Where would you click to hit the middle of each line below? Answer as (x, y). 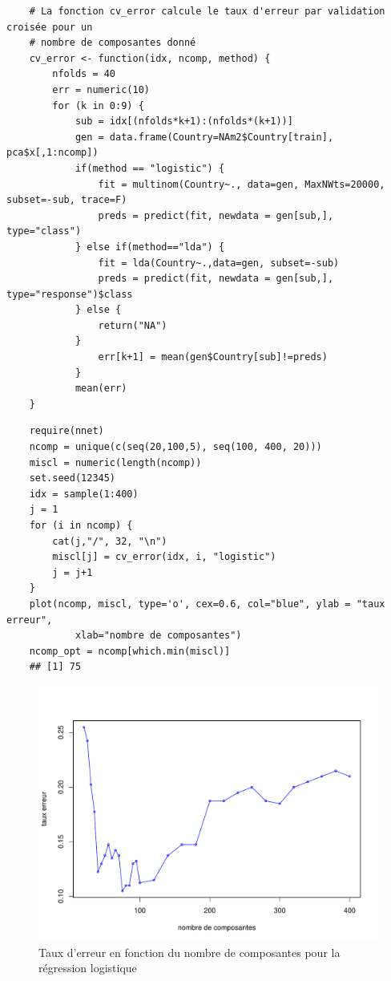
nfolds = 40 (84, 74)
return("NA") (133, 325)
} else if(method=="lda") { (150, 247)
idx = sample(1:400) (84, 494)
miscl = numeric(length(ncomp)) (115, 462)
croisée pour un (50, 27)
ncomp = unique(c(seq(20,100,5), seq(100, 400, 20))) (175, 447)
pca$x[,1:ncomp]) (52, 153)
